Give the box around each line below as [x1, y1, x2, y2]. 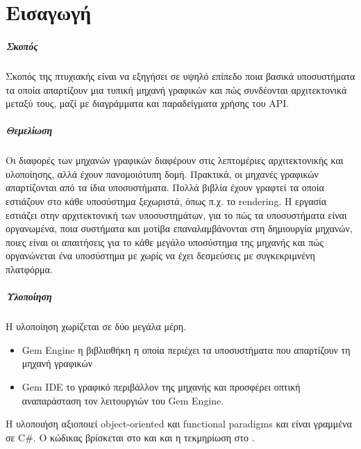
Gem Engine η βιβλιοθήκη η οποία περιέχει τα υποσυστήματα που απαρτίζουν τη [22, 342, 351, 357]
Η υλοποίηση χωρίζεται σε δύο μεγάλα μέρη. [6, 319, 187, 334]
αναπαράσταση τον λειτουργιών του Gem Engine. [22, 393, 224, 407]
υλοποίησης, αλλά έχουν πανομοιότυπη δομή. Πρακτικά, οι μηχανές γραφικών [6, 166, 319, 181]
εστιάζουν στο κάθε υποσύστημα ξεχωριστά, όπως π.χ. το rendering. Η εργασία [6, 194, 327, 209]
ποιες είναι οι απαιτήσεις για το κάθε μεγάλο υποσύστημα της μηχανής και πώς [6, 234, 324, 249]
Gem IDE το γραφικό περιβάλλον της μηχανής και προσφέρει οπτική [22, 379, 301, 393]
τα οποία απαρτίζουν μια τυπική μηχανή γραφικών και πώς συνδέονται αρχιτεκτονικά [6, 82, 347, 97]
